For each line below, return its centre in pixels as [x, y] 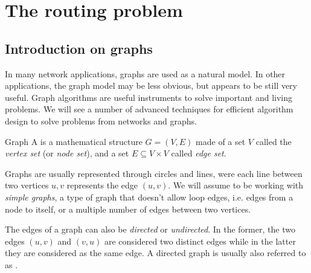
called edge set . [199, 153]
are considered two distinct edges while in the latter [200, 241]
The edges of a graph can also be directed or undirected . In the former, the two [150, 229]
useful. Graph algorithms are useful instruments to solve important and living [149, 97]
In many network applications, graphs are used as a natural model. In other [145, 73]
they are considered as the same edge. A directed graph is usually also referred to [155, 253]
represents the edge [102, 185]
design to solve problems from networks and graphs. [101, 120]
